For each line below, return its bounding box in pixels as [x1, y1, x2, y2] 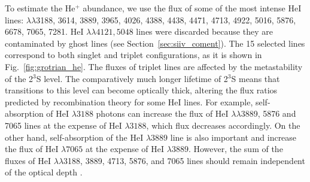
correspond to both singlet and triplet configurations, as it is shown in [5, 48, 262, 61]
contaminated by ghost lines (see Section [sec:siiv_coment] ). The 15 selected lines [5, 37, 305, 49]
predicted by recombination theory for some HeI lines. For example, [5, 95, 253, 108]
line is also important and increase [170, 131, 297, 143]
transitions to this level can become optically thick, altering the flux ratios [5, 84, 278, 96]
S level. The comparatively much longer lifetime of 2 [36, 72, 228, 84]
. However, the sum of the [188, 142, 283, 155]
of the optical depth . [5, 166, 83, 178]
